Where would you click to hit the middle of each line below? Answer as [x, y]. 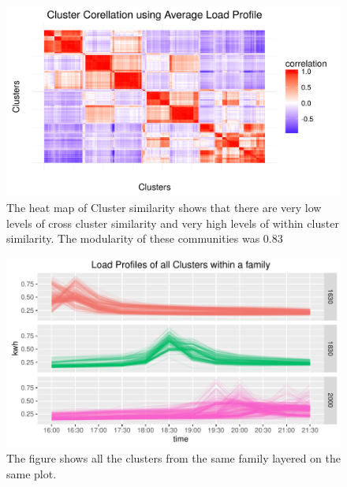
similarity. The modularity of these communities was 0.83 [145, 238]
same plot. [32, 474]
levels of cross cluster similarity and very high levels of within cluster [173, 223]
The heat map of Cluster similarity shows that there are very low [164, 207]
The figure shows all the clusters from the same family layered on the [173, 458]
